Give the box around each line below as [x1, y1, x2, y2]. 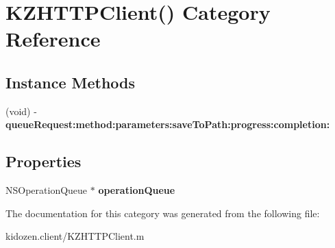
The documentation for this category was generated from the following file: [5, 206, 320, 220]
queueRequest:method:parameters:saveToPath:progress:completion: [5, 117, 330, 132]
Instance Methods [5, 71, 135, 92]
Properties [5, 151, 82, 172]
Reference [5, 25, 101, 53]
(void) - [5, 103, 37, 118]
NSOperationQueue [5, 183, 88, 197]
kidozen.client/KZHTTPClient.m [5, 229, 145, 243]
